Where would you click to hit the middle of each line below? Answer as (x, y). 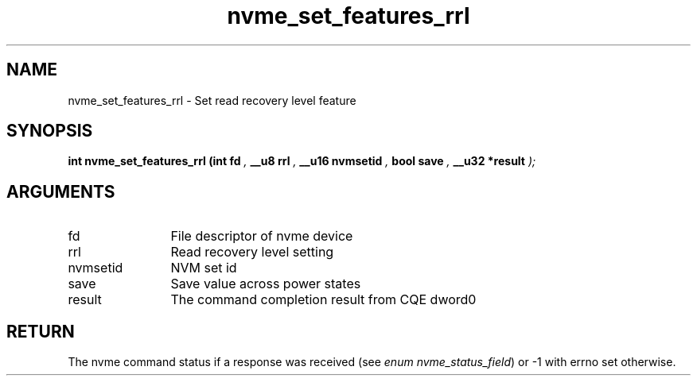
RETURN (41, 331)
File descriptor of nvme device (262, 236)
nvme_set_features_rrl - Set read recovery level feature (212, 100)
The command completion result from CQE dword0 (323, 300)
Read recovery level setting (252, 252)
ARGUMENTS (61, 191)
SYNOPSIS (50, 131)
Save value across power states (266, 284)
